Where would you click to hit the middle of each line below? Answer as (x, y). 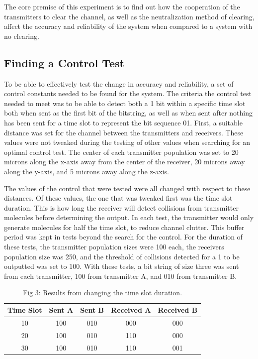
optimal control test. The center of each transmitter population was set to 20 (121, 152)
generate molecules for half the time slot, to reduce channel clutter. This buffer (124, 227)
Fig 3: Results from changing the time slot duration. (103, 293)
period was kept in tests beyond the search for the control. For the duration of (123, 237)
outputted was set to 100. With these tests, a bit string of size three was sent (122, 266)
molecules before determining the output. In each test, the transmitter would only (129, 217)
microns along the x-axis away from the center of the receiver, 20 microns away (125, 162)
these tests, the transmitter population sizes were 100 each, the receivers (114, 247)
